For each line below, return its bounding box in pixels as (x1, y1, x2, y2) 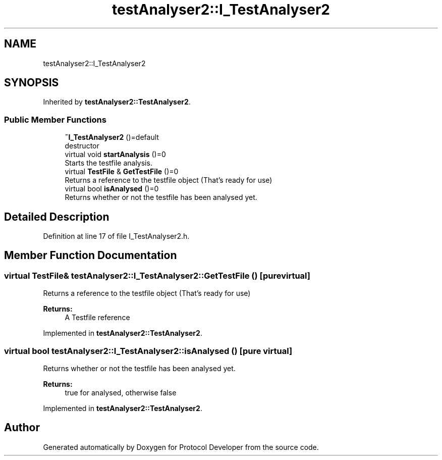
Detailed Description (4, 210, 109, 223)
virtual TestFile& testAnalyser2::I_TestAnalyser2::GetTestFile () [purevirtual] (4, 270, 310, 281)
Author (4, 421, 40, 434)
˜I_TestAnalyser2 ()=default (65, 133, 159, 142)
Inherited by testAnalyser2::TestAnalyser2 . (43, 97, 191, 107)
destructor (65, 141, 99, 150)
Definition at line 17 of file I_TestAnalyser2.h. (43, 232, 190, 241)
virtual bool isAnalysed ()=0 (65, 184, 159, 193)
